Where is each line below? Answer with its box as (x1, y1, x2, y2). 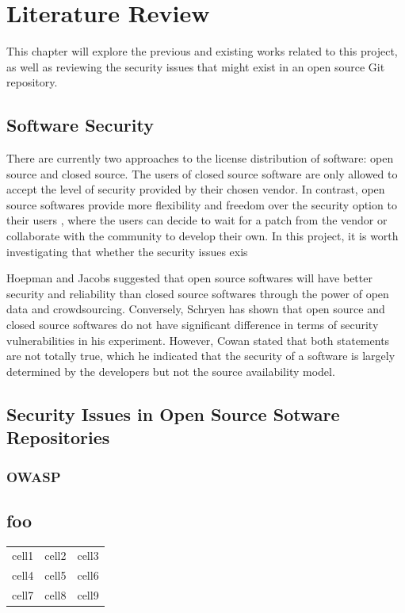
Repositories (6, 425, 110, 450)
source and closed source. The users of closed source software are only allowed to (6, 165, 398, 182)
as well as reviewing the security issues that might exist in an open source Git (6, 58, 385, 75)
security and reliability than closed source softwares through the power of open (6, 285, 389, 301)
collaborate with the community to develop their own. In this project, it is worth (6, 228, 399, 244)
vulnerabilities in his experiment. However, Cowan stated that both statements (6, 331, 390, 348)
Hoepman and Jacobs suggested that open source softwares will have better (6, 270, 373, 286)
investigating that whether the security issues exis (6, 243, 248, 259)
